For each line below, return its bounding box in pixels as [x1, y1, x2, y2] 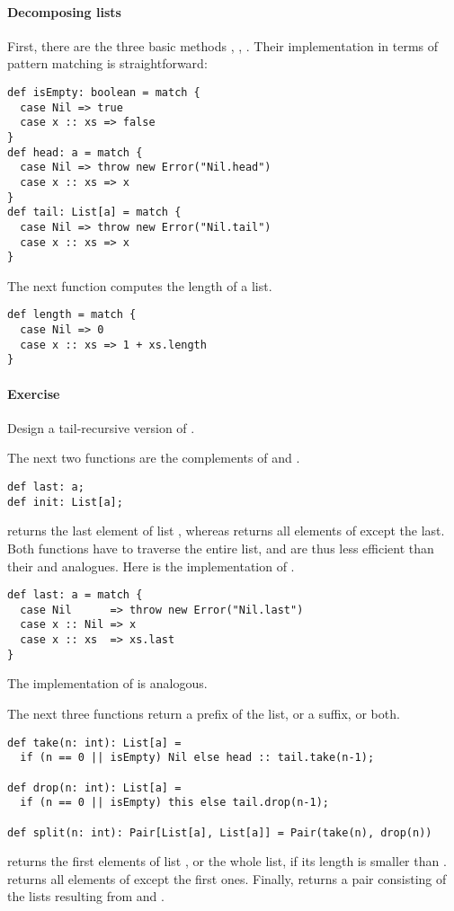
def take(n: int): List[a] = [7, 736, 182, 749]
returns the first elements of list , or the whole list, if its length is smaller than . [7, 852, 447, 871]
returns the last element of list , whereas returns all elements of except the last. [7, 521, 445, 540]
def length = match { [7, 308, 137, 322]
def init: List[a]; [7, 495, 123, 509]
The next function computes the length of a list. [7, 276, 272, 295]
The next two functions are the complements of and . [7, 448, 300, 467]
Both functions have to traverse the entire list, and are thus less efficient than [7, 538, 434, 557]
